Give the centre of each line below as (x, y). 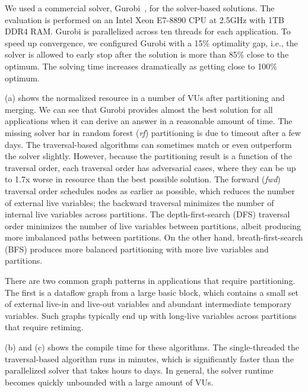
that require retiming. (44, 327)
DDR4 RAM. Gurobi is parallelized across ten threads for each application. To (148, 31)
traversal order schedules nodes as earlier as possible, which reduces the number (150, 190)
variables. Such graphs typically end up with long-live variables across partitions (151, 315)
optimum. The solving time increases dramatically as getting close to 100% (141, 66)
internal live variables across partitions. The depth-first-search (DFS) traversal (147, 214)
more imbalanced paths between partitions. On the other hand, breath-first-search (154, 237)
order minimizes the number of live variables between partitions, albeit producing (153, 225)
